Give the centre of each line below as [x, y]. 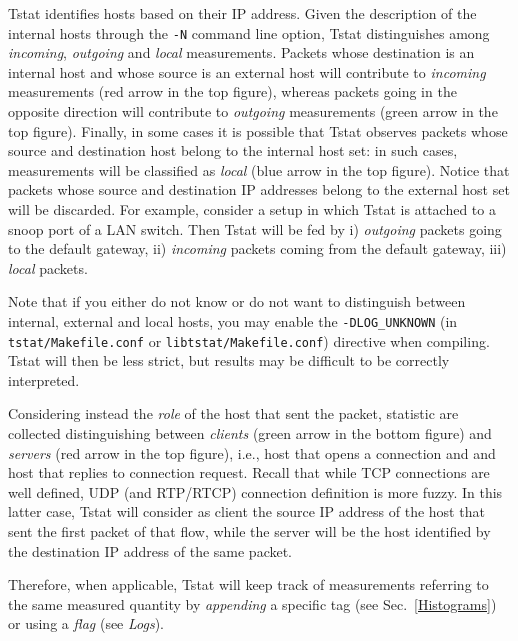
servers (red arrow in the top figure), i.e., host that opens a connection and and [252, 452]
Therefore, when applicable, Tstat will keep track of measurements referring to [248, 584]
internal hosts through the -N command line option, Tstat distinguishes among [249, 32]
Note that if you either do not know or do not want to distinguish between [237, 301]
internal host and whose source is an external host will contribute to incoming [247, 71]
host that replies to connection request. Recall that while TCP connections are [249, 472]
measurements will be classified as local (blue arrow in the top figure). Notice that [259, 169]
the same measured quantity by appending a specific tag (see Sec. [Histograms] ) [252, 603]
